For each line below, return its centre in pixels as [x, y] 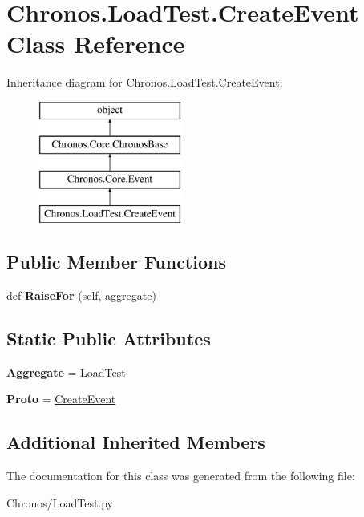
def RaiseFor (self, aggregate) [81, 295]
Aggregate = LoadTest [66, 372]
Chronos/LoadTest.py [60, 502]
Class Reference [96, 44]
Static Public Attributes [109, 338]
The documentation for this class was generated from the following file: [181, 476]
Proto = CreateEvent [61, 399]
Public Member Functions [116, 262]
